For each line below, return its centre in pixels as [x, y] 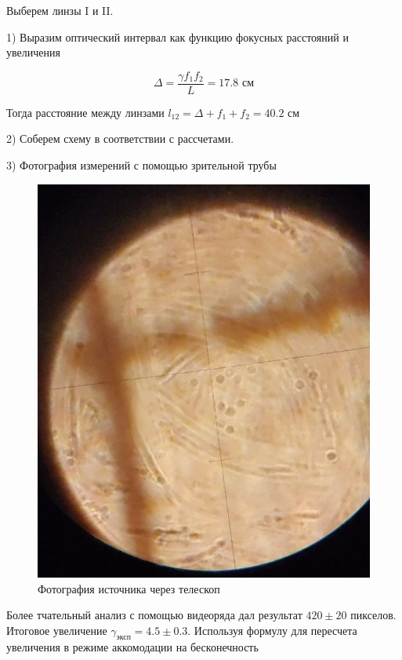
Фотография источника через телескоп [129, 588]
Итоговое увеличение [57, 630]
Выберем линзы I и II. [60, 10]
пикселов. [373, 615]
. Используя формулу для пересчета [272, 630]
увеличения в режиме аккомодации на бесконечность [132, 647]
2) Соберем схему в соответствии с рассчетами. [120, 139]
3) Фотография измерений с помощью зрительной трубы [141, 165]
